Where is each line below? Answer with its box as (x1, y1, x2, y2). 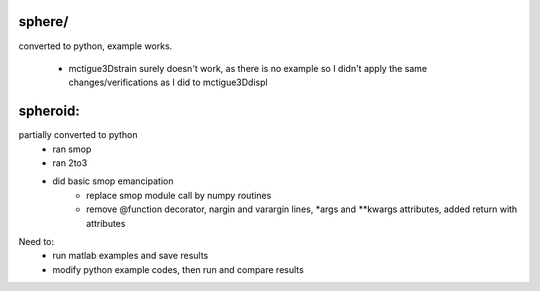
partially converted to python (18, 129, 139, 141)
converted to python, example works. (18, 40, 173, 52)
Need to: (18, 235, 55, 247)
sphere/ (18, 13, 69, 30)
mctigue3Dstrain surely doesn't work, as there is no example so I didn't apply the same (68, 62, 428, 74)
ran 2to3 (52, 156, 88, 169)
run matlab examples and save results (52, 250, 209, 262)
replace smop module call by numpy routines (86, 189, 272, 201)
